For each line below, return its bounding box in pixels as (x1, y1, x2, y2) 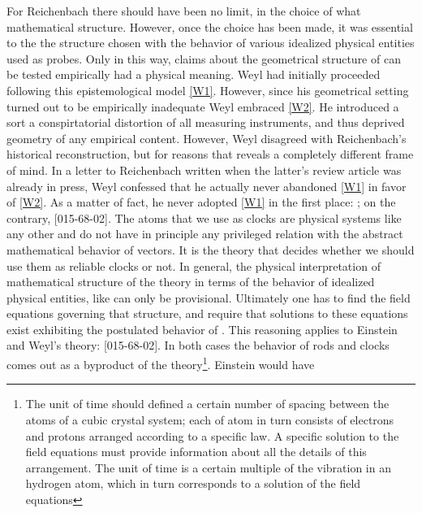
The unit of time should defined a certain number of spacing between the (25, 395, 390, 412)
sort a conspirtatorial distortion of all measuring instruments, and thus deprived (6, 114, 405, 131)
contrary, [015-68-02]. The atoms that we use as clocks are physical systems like (6, 209, 402, 226)
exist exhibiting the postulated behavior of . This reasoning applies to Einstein (6, 320, 398, 337)
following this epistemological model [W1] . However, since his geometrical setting (6, 81, 409, 98)
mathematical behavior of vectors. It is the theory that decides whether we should (6, 241, 415, 258)
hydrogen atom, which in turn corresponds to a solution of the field (25, 475, 361, 492)
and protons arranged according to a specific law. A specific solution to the (25, 427, 399, 444)
